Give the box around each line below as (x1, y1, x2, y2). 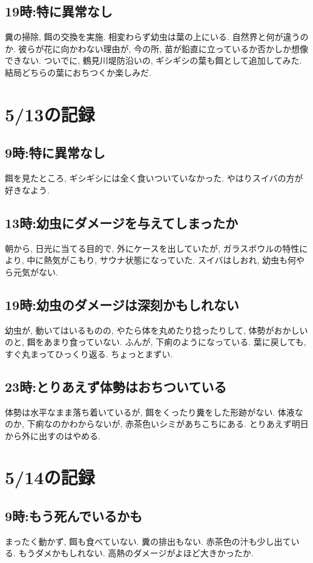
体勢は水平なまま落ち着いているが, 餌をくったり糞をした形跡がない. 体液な (5, 405, 303, 418)
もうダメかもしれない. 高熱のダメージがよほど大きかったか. (18, 547, 254, 559)
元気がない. (13, 265, 58, 278)
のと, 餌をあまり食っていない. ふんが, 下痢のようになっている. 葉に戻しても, (5, 335, 306, 348)
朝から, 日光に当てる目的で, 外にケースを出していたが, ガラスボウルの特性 (5, 241, 300, 254)
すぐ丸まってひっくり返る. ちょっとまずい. (5, 347, 173, 360)
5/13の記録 (5, 101, 95, 126)
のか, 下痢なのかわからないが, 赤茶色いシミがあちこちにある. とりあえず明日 (5, 417, 309, 430)
